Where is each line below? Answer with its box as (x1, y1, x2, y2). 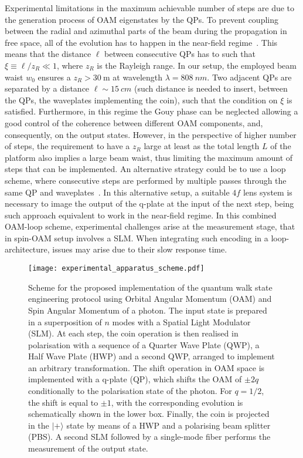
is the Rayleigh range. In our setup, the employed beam (97, 59, 297, 71)
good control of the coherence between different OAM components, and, (5, 116, 263, 129)
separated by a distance (5, 82, 90, 95)
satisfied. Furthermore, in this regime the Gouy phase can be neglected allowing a (5, 105, 298, 117)
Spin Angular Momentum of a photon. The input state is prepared (28, 304, 267, 316)
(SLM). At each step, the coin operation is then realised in (28, 327, 239, 339)
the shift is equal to (28, 396, 98, 408)
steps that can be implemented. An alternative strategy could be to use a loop (5, 163, 286, 175)
